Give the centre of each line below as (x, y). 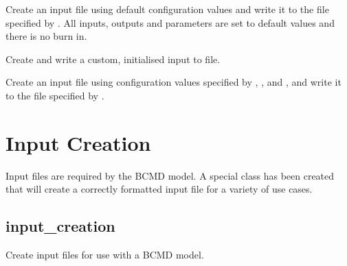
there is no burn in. (46, 36)
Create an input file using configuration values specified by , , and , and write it (173, 82)
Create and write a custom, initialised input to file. (113, 59)
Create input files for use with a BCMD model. (105, 255)
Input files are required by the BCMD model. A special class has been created (170, 175)
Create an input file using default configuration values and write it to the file (167, 9)
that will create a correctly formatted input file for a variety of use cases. (159, 189)
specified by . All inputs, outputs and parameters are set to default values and (170, 22)
